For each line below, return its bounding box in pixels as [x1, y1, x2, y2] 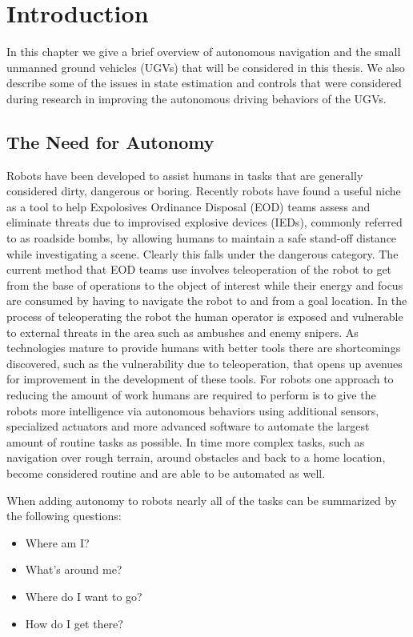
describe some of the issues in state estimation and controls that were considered [6, 74, 402, 91]
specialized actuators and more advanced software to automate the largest [6, 418, 370, 435]
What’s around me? [25, 561, 122, 578]
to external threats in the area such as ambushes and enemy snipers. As [6, 323, 359, 340]
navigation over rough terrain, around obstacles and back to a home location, [6, 449, 386, 466]
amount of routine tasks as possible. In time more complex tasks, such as [6, 433, 365, 450]
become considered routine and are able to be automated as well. [6, 464, 326, 481]
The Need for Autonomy [6, 129, 215, 154]
